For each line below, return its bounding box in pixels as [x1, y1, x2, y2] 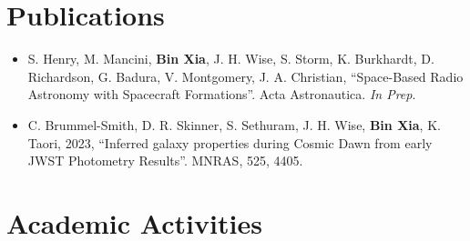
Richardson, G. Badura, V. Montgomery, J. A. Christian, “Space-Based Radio [27, 66, 464, 85]
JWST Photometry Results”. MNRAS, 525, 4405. [27, 151, 303, 170]
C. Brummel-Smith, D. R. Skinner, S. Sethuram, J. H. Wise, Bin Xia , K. [27, 115, 441, 134]
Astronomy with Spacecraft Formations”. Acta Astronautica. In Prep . [27, 85, 416, 104]
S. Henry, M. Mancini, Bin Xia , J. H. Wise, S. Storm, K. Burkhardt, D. [27, 49, 434, 68]
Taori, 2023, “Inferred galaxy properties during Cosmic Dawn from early [27, 133, 433, 152]
